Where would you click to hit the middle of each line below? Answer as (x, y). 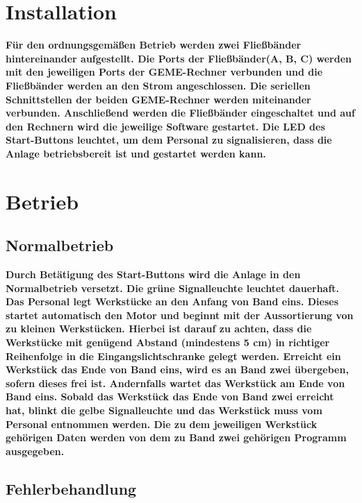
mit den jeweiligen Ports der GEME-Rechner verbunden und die (164, 72)
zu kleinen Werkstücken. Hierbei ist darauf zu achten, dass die (159, 329)
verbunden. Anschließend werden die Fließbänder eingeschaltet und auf (180, 113)
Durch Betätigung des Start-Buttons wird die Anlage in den (153, 274)
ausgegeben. (35, 451)
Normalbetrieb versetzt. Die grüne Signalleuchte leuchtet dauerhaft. (173, 288)
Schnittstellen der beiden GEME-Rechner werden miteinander (158, 99)
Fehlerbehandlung (71, 488)
